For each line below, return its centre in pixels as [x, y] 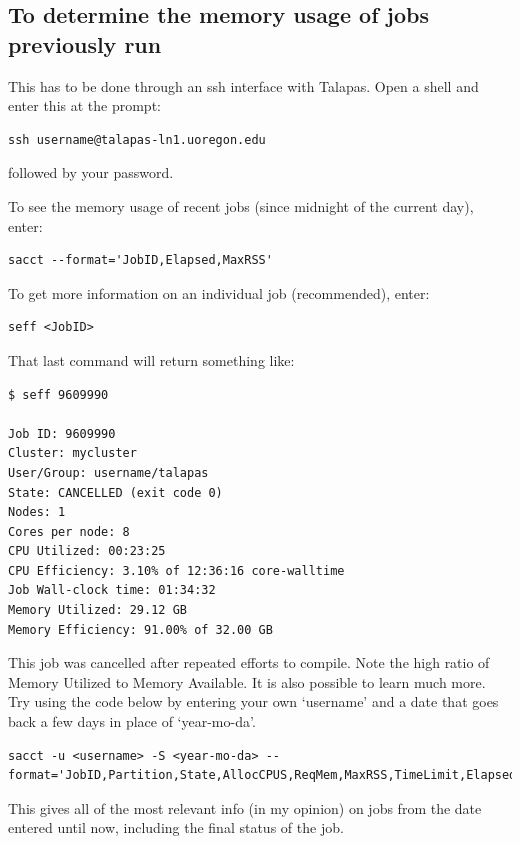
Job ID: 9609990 [62, 433]
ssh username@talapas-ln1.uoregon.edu [137, 139]
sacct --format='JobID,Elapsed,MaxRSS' [140, 260]
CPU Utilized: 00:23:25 [87, 551]
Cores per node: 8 [69, 531]
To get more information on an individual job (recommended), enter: [219, 292]
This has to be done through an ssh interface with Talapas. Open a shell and [243, 85]
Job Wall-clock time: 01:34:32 [112, 590]
